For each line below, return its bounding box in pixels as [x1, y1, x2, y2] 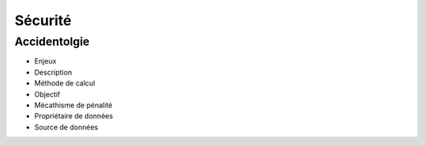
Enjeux [34, 56, 57, 66]
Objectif [34, 89, 61, 99]
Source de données [34, 122, 99, 132]
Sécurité [14, 12, 72, 29]
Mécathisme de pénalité [34, 100, 113, 110]
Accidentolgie [14, 34, 90, 49]
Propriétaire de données [34, 111, 114, 121]
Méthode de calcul [34, 78, 95, 88]
